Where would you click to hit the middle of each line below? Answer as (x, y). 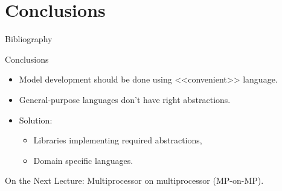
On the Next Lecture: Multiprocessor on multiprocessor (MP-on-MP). (134, 180)
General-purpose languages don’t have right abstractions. (125, 99)
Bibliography (29, 39)
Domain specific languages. (83, 160)
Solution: (36, 120)
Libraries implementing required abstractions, (118, 140)
